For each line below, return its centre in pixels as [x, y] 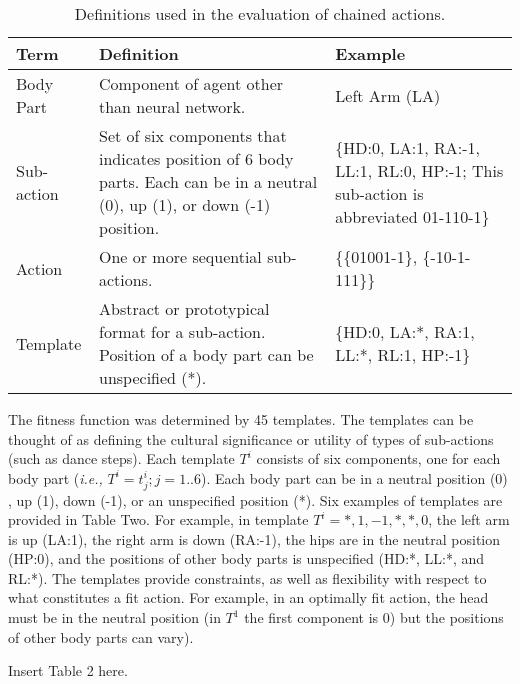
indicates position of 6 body [196, 158]
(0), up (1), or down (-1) [184, 204]
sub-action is [379, 193]
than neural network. [172, 106]
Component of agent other [191, 83]
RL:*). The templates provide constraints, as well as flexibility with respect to [247, 577]
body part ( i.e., [55, 477]
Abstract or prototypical [184, 308]
